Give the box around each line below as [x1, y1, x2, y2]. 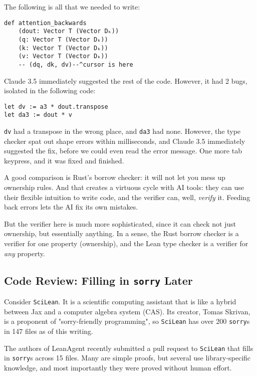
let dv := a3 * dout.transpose [4, 103, 108, 110]
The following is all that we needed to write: [4, 2, 140, 12]
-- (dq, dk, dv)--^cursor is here [18, 61, 133, 68]
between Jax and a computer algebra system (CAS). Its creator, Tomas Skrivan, [4, 306, 250, 316]
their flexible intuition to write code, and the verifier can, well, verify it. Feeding [4, 192, 250, 202]
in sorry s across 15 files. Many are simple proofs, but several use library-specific [4, 352, 251, 363]
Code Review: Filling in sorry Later [4, 272, 193, 288]
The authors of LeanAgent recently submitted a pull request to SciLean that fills [4, 342, 253, 353]
